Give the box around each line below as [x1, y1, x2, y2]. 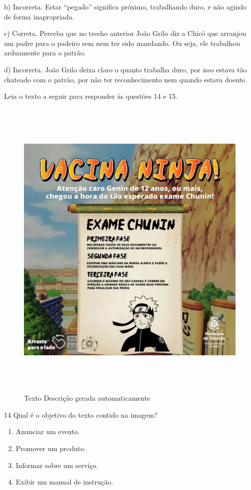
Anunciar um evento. [15, 426, 80, 437]
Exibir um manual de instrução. [15, 477, 113, 487]
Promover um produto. [15, 443, 86, 454]
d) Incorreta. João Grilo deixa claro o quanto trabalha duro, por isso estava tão [4, 64, 247, 74]
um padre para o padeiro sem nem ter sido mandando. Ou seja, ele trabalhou [4, 37, 240, 48]
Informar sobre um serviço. [15, 460, 98, 470]
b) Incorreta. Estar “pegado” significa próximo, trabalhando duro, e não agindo [4, 1, 247, 11]
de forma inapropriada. [4, 11, 74, 21]
